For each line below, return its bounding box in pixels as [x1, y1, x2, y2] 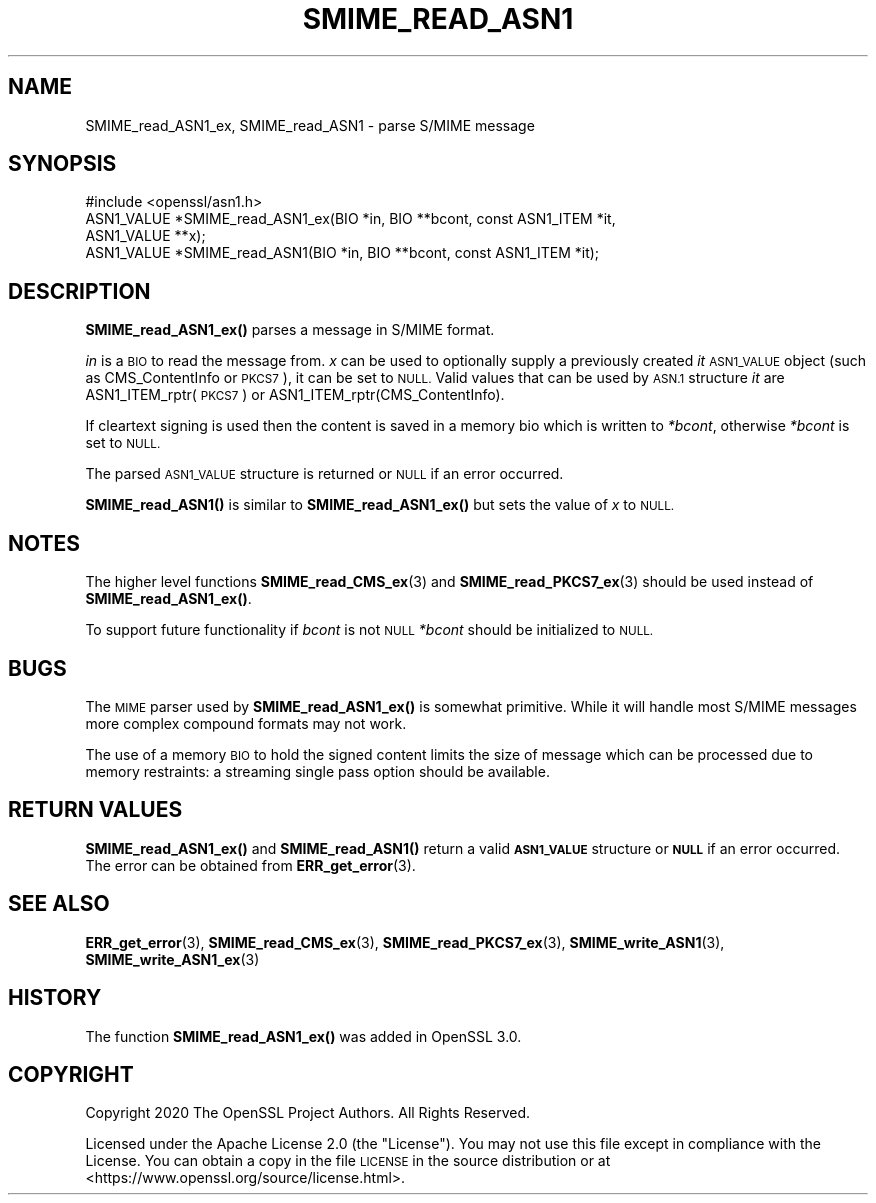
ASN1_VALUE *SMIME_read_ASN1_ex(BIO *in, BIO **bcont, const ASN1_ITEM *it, [85, 210, 616, 228]
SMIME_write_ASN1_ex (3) [85, 950, 260, 968]
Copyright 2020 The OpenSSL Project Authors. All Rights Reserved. [85, 1104, 531, 1122]
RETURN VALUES [8, 797, 183, 823]
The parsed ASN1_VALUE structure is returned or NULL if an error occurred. [85, 465, 564, 483]
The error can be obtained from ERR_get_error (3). [85, 856, 416, 874]
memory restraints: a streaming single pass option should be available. [85, 762, 550, 780]
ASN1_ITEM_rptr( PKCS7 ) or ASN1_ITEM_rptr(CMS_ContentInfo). [85, 386, 505, 404]
